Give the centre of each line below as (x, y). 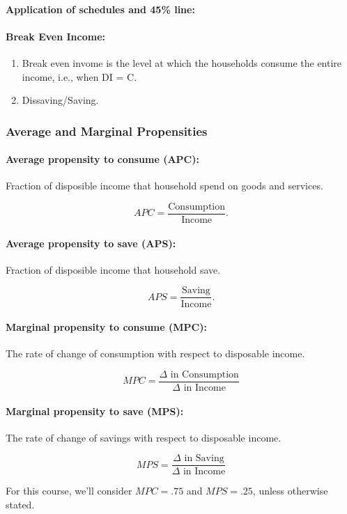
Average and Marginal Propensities (107, 131)
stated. (20, 505)
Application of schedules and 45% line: (100, 9)
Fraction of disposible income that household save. (113, 269)
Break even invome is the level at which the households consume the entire (182, 62)
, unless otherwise (290, 491)
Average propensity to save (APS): (91, 243)
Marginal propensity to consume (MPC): (106, 327)
